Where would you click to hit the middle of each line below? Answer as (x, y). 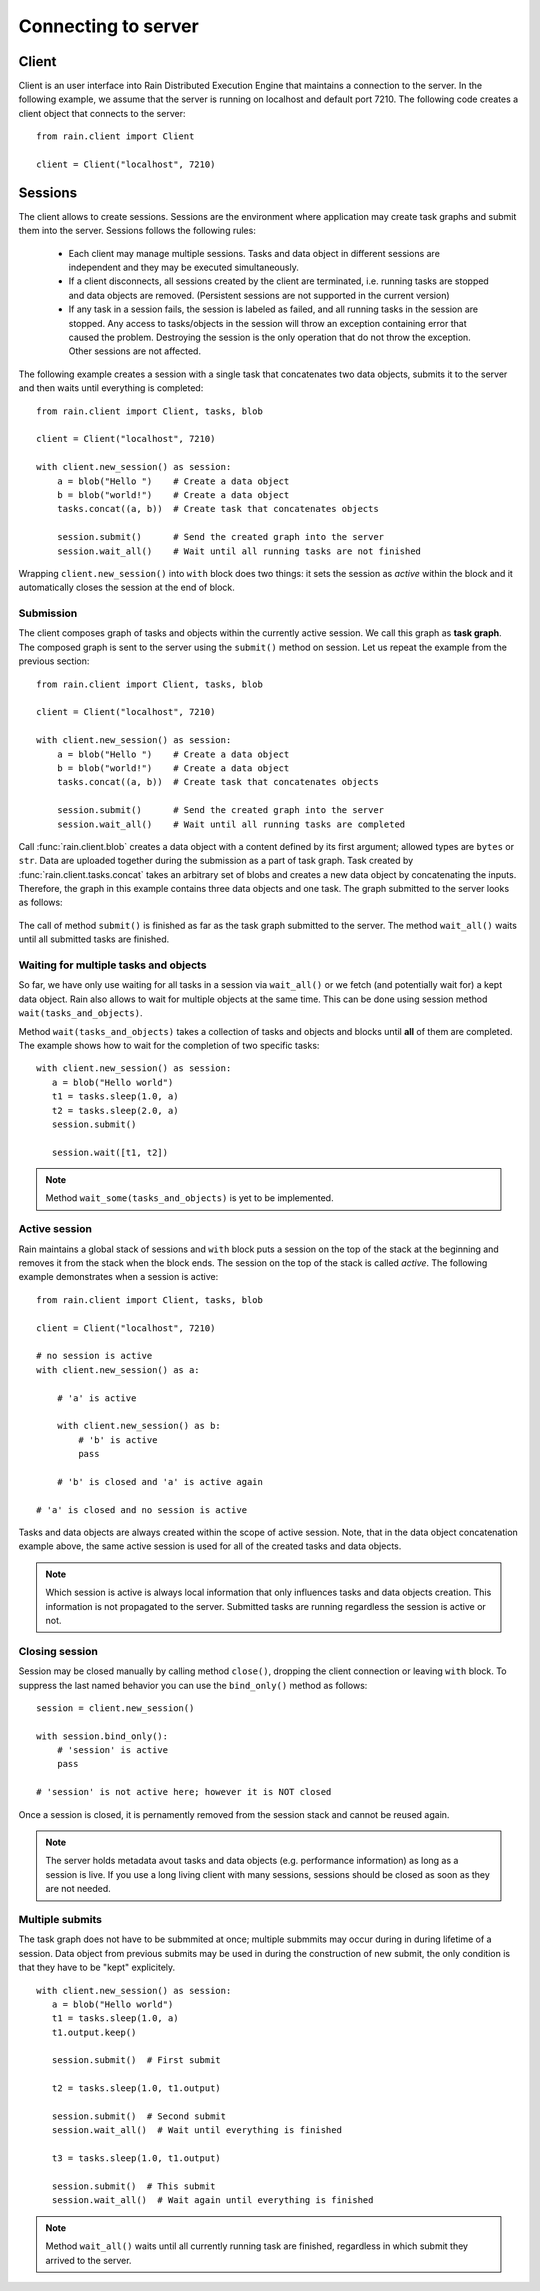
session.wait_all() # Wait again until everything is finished (212, 2200)
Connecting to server (108, 26)
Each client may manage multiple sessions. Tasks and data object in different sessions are (254, 253)
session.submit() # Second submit (139, 2116)
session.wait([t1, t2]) (110, 1152)
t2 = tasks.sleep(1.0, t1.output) (136, 2088)
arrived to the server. (88, 2260)
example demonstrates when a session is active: (118, 1277)
